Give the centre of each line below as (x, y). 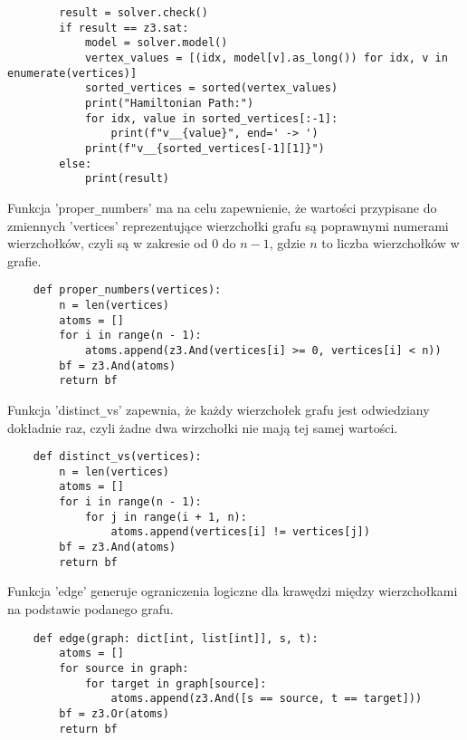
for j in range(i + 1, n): (166, 517)
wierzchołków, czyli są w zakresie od (108, 243)
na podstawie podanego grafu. (91, 609)
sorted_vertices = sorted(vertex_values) (211, 88)
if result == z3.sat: (124, 28)
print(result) (127, 179)
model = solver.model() (156, 43)
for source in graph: (124, 668)
